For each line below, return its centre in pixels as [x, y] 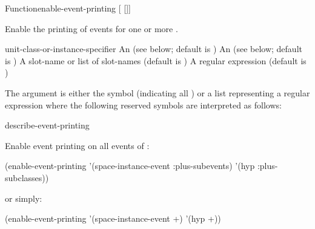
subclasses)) [27, 177]
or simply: [24, 198]
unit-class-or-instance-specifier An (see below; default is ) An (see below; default [154, 49]
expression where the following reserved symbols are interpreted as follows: [143, 105]
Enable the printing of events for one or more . [91, 28]
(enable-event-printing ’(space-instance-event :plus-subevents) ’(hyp [130, 166]
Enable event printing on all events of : [77, 145]
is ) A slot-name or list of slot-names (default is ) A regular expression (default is [156, 60]
